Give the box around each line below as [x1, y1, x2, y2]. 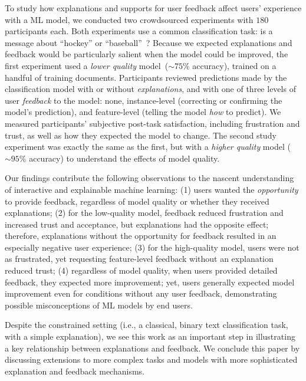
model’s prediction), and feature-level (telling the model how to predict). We [5, 106, 281, 118]
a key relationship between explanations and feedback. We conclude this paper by [5, 341, 300, 354]
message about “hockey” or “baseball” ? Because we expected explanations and [5, 36, 292, 48]
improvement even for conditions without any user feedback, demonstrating [5, 287, 277, 300]
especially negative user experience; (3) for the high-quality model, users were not [5, 241, 300, 253]
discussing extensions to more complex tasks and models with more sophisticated [5, 353, 298, 366]
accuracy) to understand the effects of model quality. [29, 152, 220, 164]
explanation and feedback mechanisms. [5, 364, 144, 377]
